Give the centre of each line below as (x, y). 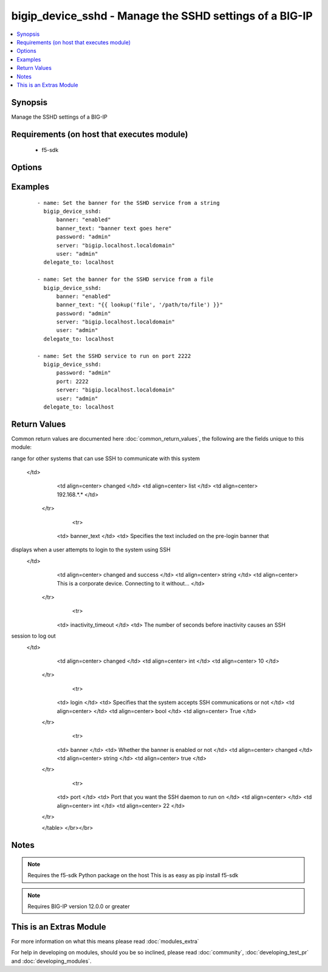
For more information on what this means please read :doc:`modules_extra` (105, 941)
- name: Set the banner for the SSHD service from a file (125, 279)
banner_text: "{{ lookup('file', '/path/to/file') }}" (139, 305)
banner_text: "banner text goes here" (114, 228)
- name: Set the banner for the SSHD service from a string (128, 203)
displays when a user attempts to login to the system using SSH (91, 550)
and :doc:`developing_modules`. (51, 961)
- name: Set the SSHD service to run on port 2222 (114, 356)
